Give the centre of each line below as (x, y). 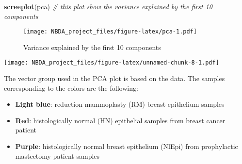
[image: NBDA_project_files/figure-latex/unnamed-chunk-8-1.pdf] (112, 63)
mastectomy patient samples (57, 156)
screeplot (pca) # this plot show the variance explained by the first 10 (108, 6)
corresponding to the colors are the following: (71, 88)
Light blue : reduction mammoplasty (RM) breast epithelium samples (120, 104)
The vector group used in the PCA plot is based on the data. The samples (114, 78)
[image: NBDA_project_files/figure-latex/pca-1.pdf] (110, 32)
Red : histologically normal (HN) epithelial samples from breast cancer (120, 120)
